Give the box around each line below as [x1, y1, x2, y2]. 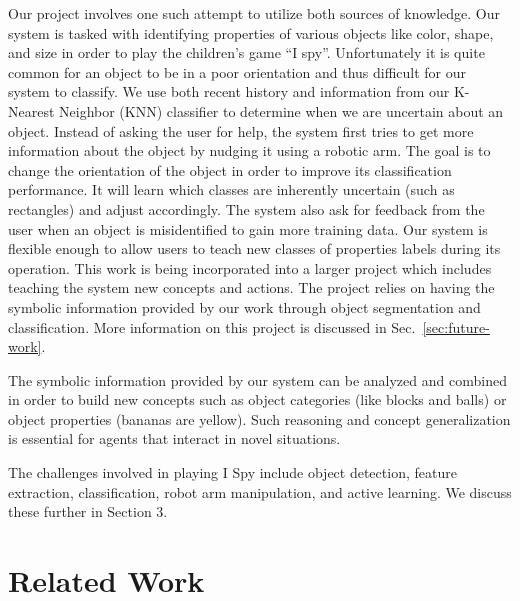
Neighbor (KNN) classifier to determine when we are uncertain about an [59, 100, 504, 121]
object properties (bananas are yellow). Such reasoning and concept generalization [8, 408, 511, 429]
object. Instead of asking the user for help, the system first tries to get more [8, 120, 474, 141]
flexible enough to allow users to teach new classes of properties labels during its [8, 238, 501, 259]
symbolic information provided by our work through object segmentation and [8, 296, 481, 317]
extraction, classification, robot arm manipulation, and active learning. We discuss [8, 481, 512, 502]
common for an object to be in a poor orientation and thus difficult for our [8, 61, 467, 82]
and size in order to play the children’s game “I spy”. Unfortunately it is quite [8, 42, 485, 63]
